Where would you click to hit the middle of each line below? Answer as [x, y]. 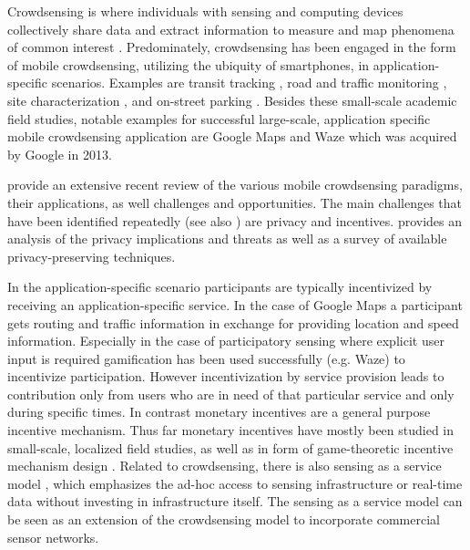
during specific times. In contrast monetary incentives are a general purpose [219, 412]
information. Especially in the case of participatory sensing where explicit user [226, 341]
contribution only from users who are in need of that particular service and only [231, 394]
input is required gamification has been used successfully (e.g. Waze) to [206, 358]
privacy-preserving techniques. [92, 256]
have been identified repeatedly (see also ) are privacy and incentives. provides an [235, 220]
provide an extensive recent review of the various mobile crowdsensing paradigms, [235, 185]
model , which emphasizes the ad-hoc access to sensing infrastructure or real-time [235, 483]
